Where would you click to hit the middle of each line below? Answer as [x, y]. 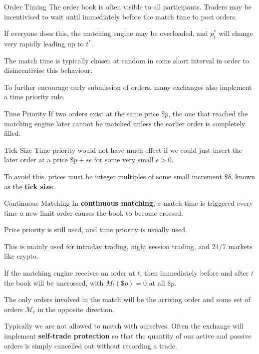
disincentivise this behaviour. [48, 70]
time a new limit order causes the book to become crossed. [94, 212]
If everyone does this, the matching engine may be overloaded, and [106, 33]
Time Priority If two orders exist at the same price [82, 113]
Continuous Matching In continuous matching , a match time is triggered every [129, 203]
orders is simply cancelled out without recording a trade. [91, 345]
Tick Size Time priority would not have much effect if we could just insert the [123, 150]
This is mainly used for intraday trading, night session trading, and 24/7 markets [128, 246]
